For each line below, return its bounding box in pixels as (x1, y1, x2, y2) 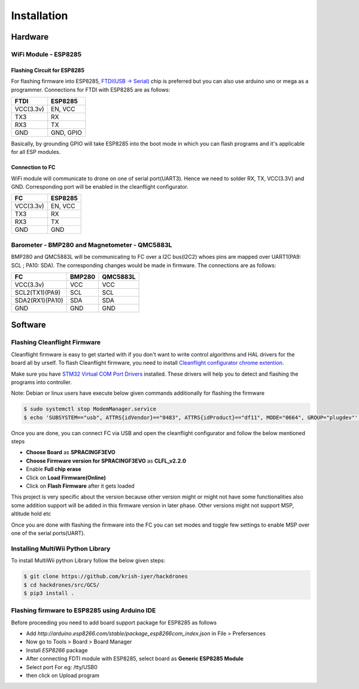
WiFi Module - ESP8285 (11, 50, 82, 58)
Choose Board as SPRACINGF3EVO (26, 449, 116, 456)
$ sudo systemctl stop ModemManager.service (23, 406, 157, 413)
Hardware (11, 32, 49, 42)
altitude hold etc (11, 510, 51, 518)
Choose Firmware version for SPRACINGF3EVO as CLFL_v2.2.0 (26, 457, 187, 464)
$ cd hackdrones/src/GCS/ (23, 581, 100, 588)
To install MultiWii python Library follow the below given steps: (11, 557, 166, 564)
